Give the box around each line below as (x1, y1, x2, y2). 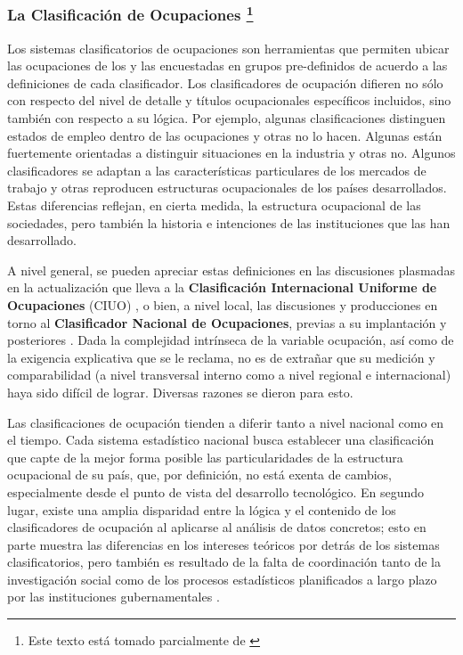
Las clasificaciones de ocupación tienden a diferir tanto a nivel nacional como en (7, 413, 444, 431)
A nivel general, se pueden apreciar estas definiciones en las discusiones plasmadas (7, 260, 455, 279)
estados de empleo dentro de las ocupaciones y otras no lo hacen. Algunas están (7, 126, 443, 144)
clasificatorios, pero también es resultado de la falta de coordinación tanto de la (7, 553, 441, 571)
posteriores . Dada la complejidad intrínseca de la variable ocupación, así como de (7, 331, 454, 349)
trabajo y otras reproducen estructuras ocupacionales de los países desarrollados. (7, 178, 447, 197)
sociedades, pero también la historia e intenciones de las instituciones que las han (7, 213, 451, 232)
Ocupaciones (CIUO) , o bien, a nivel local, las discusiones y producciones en (7, 295, 438, 314)
